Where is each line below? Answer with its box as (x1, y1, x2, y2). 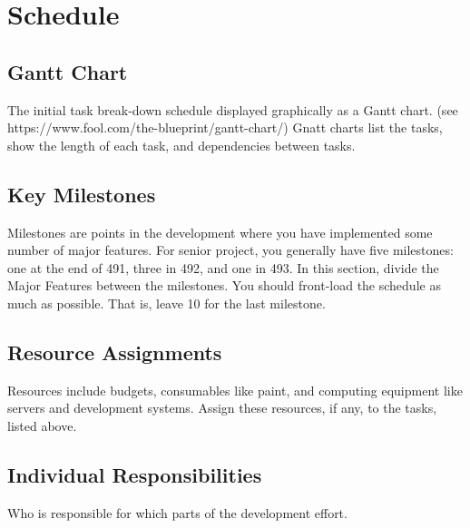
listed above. (7, 416, 77, 435)
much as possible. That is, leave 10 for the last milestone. (7, 293, 326, 312)
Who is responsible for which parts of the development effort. (7, 503, 348, 522)
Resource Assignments (7, 337, 222, 366)
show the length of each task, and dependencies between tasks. (7, 135, 356, 154)
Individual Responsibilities (7, 460, 262, 488)
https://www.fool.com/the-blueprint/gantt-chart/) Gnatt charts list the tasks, (7, 118, 443, 137)
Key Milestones (7, 180, 156, 208)
